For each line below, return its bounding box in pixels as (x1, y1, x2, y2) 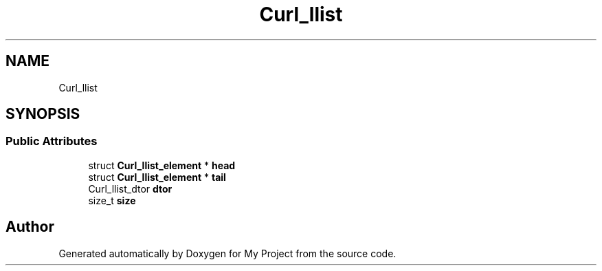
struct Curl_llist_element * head (88, 159, 236, 171)
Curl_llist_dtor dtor (88, 182, 172, 195)
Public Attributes (5, 134, 98, 149)
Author (5, 218, 54, 236)
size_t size (88, 194, 136, 206)
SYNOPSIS (5, 105, 80, 123)
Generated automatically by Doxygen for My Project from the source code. (58, 247, 397, 259)
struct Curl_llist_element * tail (88, 171, 226, 183)
